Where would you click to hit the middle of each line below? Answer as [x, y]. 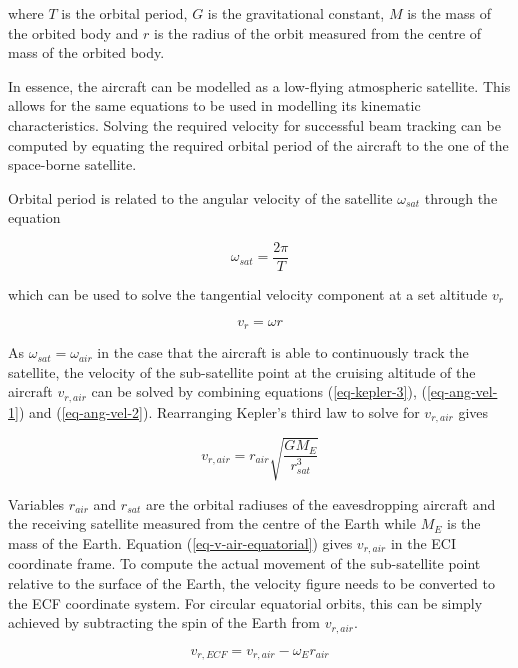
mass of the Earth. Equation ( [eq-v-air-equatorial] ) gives [180, 542]
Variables [36, 503]
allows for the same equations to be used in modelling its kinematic [214, 105]
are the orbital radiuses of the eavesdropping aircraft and [320, 503]
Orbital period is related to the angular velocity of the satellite [200, 197]
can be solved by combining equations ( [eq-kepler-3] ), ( [259, 391]
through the [461, 197]
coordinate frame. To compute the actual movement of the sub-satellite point [244, 563]
